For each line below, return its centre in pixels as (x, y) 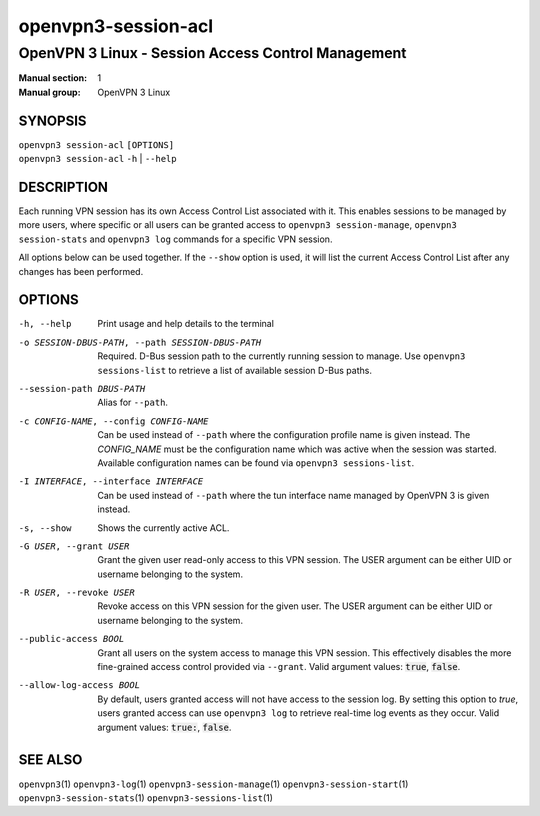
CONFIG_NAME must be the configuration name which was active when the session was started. (297, 449)
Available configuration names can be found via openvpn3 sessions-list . (256, 462)
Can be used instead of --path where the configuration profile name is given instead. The (284, 435)
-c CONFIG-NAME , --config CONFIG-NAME (113, 421)
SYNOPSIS (52, 120)
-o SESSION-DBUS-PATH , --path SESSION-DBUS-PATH (140, 342)
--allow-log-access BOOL (79, 685)
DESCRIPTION (63, 186)
